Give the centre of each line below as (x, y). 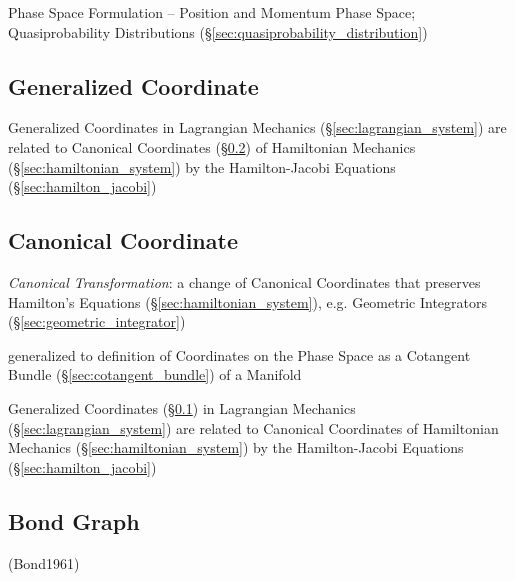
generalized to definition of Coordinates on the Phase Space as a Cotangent (239, 354)
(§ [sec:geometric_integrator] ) (97, 321)
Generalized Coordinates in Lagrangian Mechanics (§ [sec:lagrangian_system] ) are (257, 127)
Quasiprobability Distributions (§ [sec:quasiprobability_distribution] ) (218, 31)
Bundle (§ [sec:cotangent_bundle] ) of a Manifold (155, 374)
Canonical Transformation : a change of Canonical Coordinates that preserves (244, 281)
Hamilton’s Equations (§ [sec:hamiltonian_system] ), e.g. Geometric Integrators (247, 301)
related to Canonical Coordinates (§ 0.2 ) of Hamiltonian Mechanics (212, 146)
